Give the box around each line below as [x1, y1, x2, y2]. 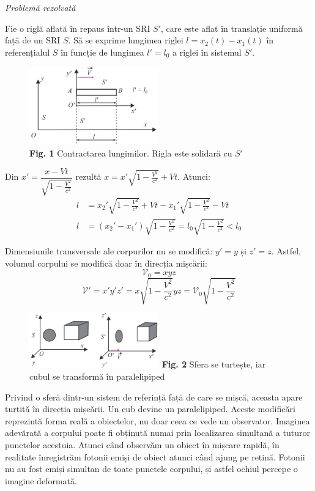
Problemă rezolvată [5, 1, 76, 13]
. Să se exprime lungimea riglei [68, 34, 183, 46]
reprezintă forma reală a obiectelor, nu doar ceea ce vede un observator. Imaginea [5, 414, 310, 427]
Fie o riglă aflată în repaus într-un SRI [5, 21, 150, 34]
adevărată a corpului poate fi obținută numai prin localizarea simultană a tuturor [5, 426, 310, 439]
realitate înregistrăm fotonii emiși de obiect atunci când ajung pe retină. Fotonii [5, 450, 305, 463]
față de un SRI [5, 34, 61, 46]
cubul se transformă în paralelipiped [29, 370, 165, 383]
